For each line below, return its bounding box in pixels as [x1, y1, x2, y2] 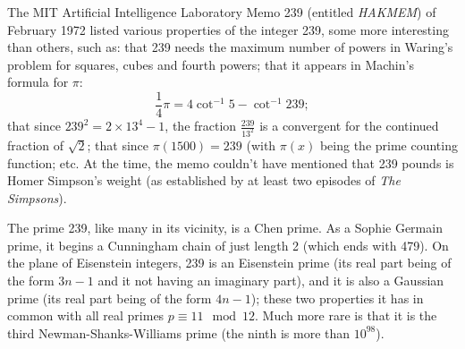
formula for [7, 72, 69, 91]
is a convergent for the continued [259, 116, 439, 135]
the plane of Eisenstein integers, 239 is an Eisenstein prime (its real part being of [7, 253, 452, 272]
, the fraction [165, 116, 237, 135]
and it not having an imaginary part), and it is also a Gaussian [97, 271, 444, 290]
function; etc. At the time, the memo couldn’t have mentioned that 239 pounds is [7, 153, 454, 172]
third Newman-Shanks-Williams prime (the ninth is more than [7, 323, 351, 342]
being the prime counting [319, 135, 458, 154]
